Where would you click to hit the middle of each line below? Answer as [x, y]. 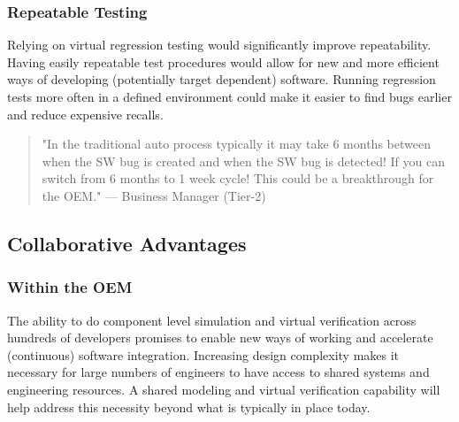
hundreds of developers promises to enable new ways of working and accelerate [220, 338]
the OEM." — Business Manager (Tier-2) [154, 195]
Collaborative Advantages [127, 243]
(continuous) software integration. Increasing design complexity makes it [203, 354]
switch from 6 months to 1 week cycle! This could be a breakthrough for [238, 178]
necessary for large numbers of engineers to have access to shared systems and [218, 372]
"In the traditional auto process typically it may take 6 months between [236, 144]
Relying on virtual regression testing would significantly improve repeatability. [219, 45]
